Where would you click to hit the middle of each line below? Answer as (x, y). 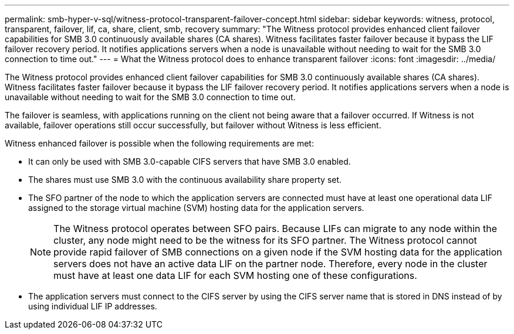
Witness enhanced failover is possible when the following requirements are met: (159, 143)
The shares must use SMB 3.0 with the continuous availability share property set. (185, 180)
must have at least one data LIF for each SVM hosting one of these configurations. (235, 275)
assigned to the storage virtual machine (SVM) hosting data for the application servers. (196, 208)
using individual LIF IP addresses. (93, 306)
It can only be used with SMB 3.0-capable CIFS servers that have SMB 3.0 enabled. (190, 161)
